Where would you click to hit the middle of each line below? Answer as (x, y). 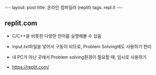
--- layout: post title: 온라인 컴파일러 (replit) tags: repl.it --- (64, 7)
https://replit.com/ (30, 67)
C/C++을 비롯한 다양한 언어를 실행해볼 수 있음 (57, 36)
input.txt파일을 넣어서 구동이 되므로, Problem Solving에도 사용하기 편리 (81, 46)
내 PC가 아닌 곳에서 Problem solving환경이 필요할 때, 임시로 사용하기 (79, 57)
